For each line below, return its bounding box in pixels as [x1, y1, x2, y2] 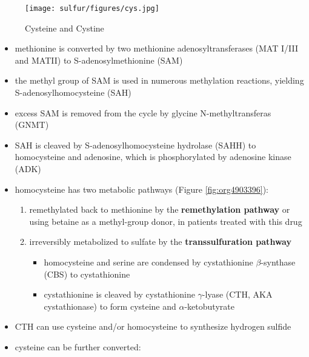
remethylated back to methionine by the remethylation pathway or [29, 203, 290, 216]
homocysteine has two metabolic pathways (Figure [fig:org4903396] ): [15, 182, 268, 195]
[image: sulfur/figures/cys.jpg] [25, 4, 159, 13]
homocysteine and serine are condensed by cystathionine [44, 255, 253, 268]
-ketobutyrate [184, 299, 234, 312]
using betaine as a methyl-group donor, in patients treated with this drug [29, 215, 302, 227]
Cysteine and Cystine [25, 21, 104, 34]
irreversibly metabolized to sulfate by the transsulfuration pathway [29, 235, 291, 248]
